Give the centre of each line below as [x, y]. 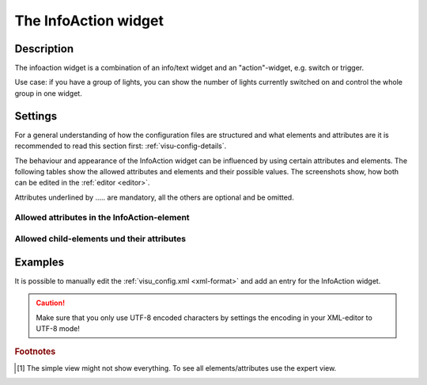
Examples [40, 262]
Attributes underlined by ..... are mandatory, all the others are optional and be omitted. [154, 197]
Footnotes [35, 352]
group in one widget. [48, 93]
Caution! [51, 303]
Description [44, 49]
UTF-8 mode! [58, 328]
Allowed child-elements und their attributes [100, 239]
